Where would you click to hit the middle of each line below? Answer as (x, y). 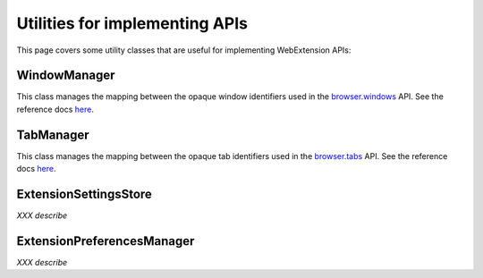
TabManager (53, 135)
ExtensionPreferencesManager (106, 241)
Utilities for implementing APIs (132, 23)
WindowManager (66, 76)
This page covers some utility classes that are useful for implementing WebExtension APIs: (184, 50)
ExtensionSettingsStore (84, 194)
